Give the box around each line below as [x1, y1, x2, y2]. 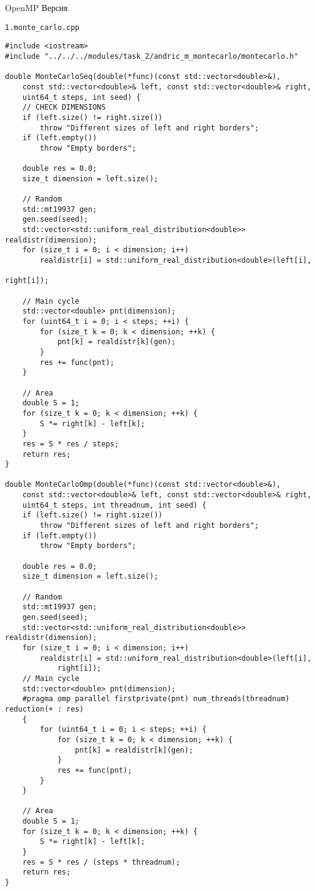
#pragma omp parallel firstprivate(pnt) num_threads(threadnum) [22, 694, 290, 704]
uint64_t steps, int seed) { [22, 92, 141, 102]
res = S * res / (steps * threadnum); [22, 857, 180, 867]
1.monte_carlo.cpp [5, 23, 80, 32]
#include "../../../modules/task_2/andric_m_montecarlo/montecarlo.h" [5, 51, 298, 61]
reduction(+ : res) [5, 704, 84, 713]
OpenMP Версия [5, 1, 68, 13]
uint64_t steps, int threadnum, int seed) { [22, 500, 207, 509]
